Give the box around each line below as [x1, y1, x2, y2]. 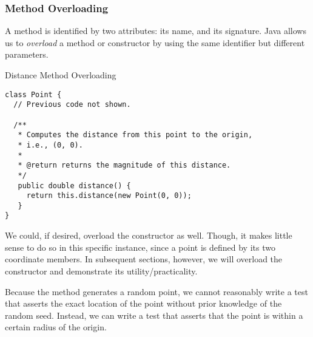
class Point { [5, 90, 62, 99]
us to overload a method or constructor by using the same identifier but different [5, 36, 305, 49]
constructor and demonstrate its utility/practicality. [5, 264, 198, 277]
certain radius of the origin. [5, 321, 107, 333]
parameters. [5, 48, 49, 61]
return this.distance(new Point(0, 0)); [26, 191, 192, 200]
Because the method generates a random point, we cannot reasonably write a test [5, 285, 308, 298]
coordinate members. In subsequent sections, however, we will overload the [5, 253, 283, 265]
